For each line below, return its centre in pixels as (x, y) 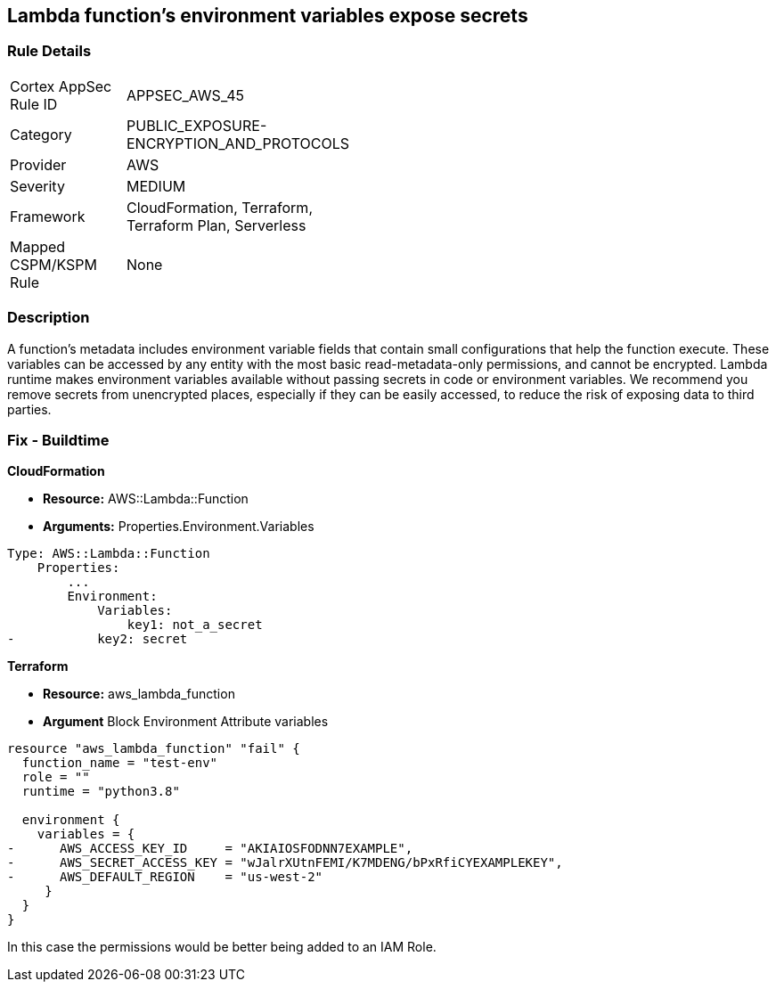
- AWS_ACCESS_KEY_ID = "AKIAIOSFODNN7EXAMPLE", (210, 849)
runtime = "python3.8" (101, 792)
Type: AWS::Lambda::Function (109, 554)
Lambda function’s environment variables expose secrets (268, 16)
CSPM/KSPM (53, 264)
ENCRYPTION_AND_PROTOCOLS (238, 143)
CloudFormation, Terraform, (220, 207)
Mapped (38, 246)
